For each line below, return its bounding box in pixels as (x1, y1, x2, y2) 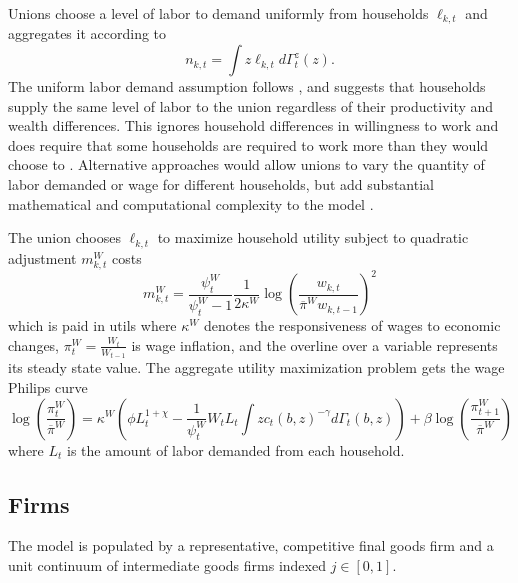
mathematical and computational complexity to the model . (8, 193, 374, 214)
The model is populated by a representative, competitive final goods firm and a (8, 535, 494, 556)
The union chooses (8, 227, 121, 248)
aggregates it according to (8, 23, 167, 44)
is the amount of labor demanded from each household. (67, 439, 405, 460)
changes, (8, 334, 60, 355)
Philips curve (8, 376, 88, 397)
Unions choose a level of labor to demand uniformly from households (8, 3, 429, 23)
